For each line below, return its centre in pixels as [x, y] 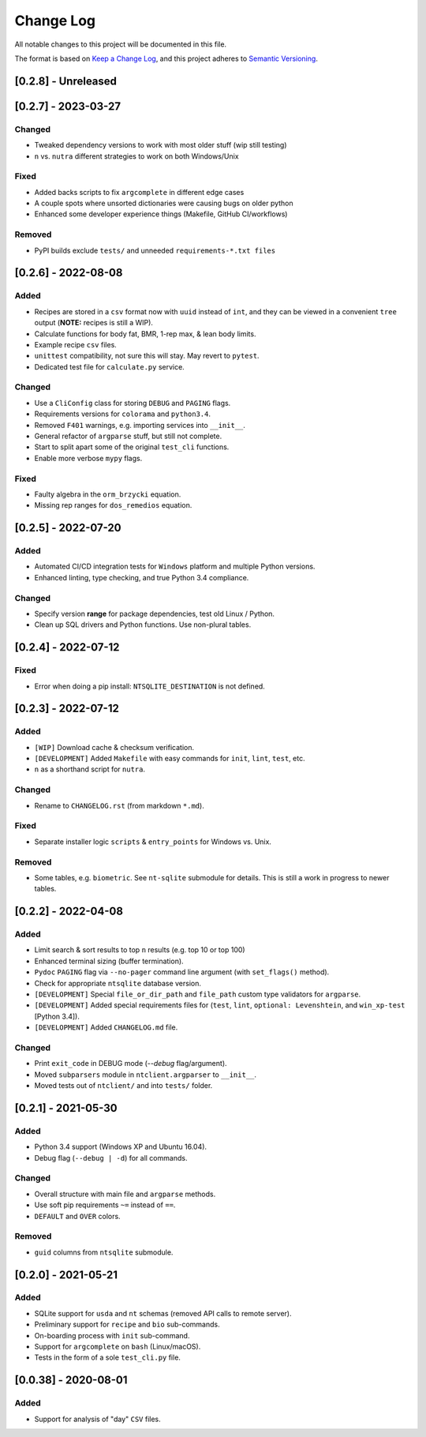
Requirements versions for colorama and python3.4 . [122, 414]
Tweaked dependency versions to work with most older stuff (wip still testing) [161, 145]
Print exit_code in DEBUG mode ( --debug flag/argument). [131, 1064]
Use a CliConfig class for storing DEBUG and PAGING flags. [133, 403]
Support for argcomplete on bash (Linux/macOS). [118, 1347]
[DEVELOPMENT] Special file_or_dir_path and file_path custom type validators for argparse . [198, 994]
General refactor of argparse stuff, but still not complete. [128, 436]
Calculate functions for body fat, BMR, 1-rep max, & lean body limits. [145, 334]
